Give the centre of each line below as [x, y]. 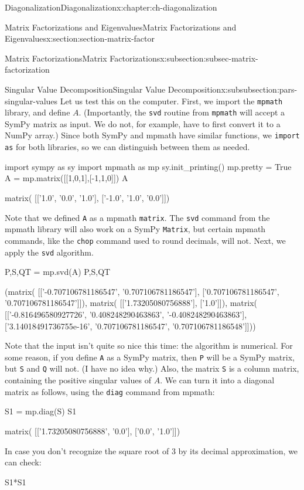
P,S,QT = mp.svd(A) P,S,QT [58, 272]
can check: [23, 462]
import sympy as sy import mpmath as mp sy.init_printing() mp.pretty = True [148, 166]
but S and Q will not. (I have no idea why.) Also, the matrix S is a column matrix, [152, 368]
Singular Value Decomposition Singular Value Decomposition [113, 89]
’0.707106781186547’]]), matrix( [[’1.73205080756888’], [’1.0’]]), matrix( [131, 303]
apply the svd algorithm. [49, 252]
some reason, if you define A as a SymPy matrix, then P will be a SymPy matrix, [150, 357]
